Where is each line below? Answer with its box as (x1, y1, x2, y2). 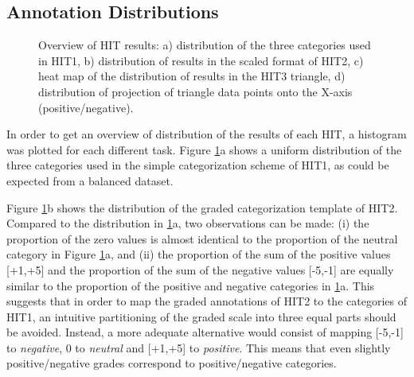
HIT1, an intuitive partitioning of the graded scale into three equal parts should (6, 308, 396, 325)
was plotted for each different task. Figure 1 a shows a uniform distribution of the (6, 141, 402, 157)
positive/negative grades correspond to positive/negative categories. (6, 355, 337, 371)
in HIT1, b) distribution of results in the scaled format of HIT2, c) (38, 52, 364, 68)
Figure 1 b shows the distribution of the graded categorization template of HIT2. (6, 199, 398, 216)
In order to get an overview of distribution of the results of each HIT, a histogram (6, 126, 407, 142)
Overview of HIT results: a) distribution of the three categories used (38, 37, 371, 53)
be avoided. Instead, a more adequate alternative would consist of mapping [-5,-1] (6, 324, 404, 340)
